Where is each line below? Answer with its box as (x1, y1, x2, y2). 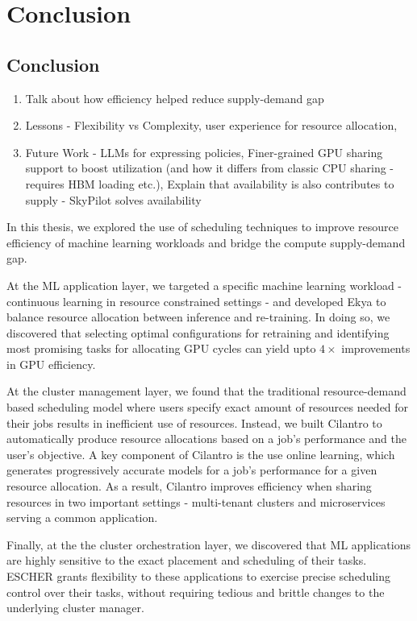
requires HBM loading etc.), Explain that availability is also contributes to (25, 175, 394, 192)
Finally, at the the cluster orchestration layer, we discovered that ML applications (6, 536, 411, 553)
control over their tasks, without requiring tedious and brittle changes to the (6, 583, 385, 600)
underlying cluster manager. (6, 599, 144, 616)
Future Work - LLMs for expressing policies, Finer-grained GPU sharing (25, 143, 383, 160)
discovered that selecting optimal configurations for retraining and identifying (6, 324, 390, 341)
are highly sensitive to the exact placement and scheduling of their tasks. (6, 552, 367, 569)
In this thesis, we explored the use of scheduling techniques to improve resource (6, 218, 398, 235)
